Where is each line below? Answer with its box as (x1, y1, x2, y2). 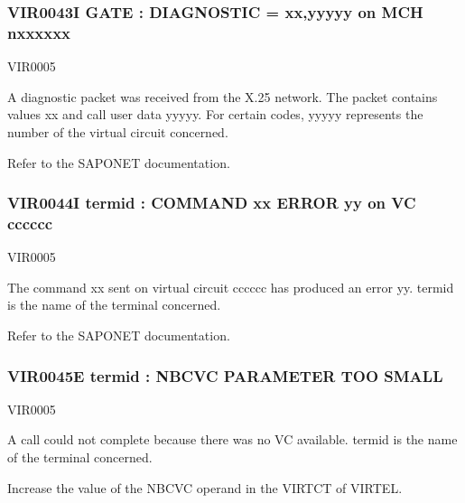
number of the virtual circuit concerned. (7, 122, 228, 141)
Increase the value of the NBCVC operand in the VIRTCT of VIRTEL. (7, 478, 403, 497)
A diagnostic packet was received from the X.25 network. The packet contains (7, 87, 438, 106)
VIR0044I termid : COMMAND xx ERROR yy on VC (7, 191, 416, 214)
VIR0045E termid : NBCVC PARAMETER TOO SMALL (7, 364, 443, 387)
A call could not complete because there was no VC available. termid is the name (7, 430, 458, 449)
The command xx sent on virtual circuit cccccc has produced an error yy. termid (7, 277, 454, 296)
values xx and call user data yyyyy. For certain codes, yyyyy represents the (7, 105, 423, 124)
